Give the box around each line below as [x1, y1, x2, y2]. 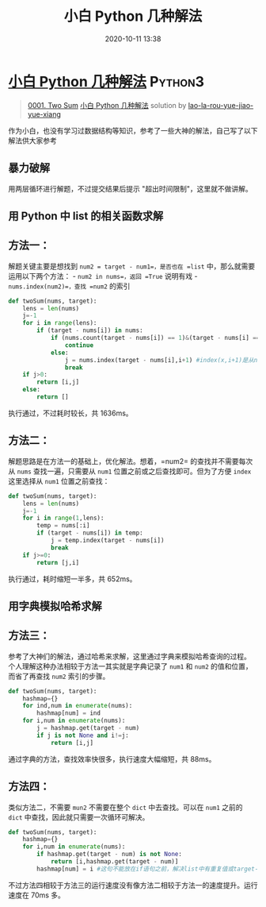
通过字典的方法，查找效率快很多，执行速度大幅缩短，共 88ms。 [8, 754, 216, 763]
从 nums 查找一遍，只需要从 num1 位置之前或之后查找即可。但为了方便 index [8, 466, 252, 476]
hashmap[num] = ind [36, 709, 101, 717]
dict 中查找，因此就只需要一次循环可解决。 [8, 812, 150, 822]
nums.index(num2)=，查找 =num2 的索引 [8, 281, 131, 291]
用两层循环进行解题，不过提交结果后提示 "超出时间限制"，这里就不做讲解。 [8, 183, 253, 193]
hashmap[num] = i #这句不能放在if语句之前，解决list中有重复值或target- [36, 865, 259, 873]
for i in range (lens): [22, 319, 97, 327]
